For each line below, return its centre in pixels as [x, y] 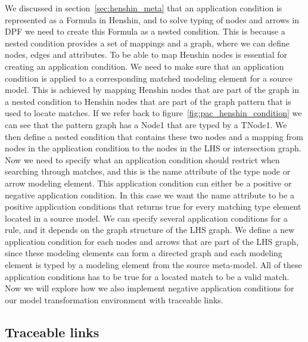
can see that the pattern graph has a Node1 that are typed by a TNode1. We [146, 124]
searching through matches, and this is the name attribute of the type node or [148, 171]
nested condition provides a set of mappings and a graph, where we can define [147, 43]
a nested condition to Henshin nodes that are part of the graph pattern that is [148, 101]
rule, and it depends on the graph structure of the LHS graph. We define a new [150, 230]
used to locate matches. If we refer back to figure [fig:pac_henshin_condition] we [153, 113]
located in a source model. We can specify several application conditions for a [146, 218]
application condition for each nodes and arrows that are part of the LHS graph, [152, 241]
